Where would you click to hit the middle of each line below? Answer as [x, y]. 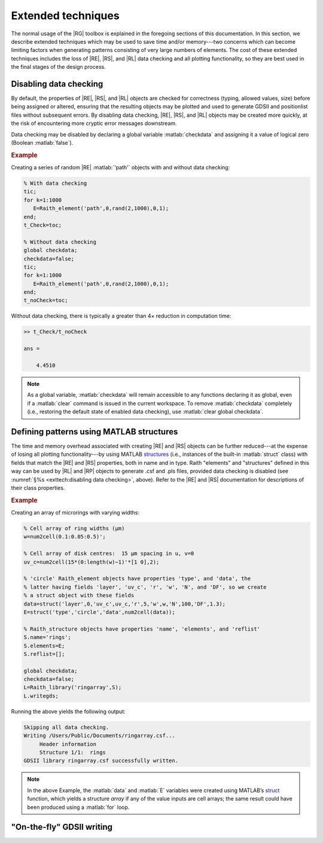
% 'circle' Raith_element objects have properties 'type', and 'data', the [137, 579]
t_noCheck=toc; [46, 300]
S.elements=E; [44, 646]
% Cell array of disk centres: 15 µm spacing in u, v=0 [109, 554]
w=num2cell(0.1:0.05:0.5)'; [65, 537]
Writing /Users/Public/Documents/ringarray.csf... [100, 736]
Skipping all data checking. [66, 727]
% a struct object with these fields [79, 596]
